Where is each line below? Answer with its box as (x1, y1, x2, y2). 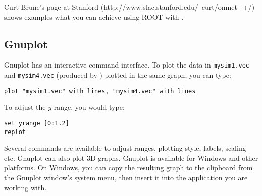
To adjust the (4, 102, 46, 112)
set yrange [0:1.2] (4, 119, 69, 127)
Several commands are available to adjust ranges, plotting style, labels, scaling (4, 143, 246, 153)
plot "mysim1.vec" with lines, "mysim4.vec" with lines (4, 87, 196, 95)
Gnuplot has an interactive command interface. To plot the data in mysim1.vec (4, 59, 250, 70)
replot (4, 128, 26, 136)
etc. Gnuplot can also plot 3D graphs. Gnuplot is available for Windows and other (4, 152, 258, 163)
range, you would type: (54, 102, 125, 112)
